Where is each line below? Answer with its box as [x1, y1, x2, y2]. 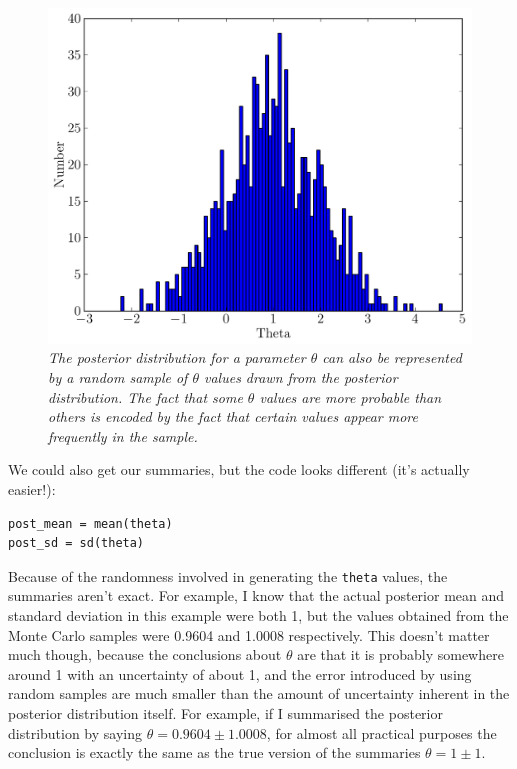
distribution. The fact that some [48, 386, 243, 407]
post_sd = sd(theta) [8, 536, 145, 551]
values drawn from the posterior [203, 366, 398, 387]
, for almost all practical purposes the [266, 722, 497, 743]
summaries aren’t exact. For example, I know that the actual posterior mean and [8, 585, 505, 606]
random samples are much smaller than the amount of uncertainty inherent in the [8, 683, 510, 704]
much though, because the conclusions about [8, 644, 282, 665]
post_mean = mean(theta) [8, 516, 173, 531]
